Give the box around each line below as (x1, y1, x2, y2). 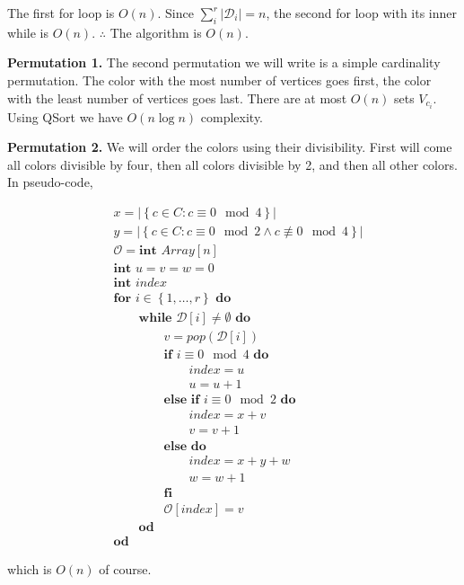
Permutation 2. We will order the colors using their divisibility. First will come (7, 137, 452, 156)
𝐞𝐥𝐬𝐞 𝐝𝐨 (163, 439, 206, 453)
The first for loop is (7, 4, 115, 22)
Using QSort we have (7, 107, 123, 126)
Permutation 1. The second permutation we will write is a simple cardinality (7, 53, 441, 72)
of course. (99, 559, 152, 578)
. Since (157, 4, 194, 22)
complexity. (200, 107, 264, 126)
